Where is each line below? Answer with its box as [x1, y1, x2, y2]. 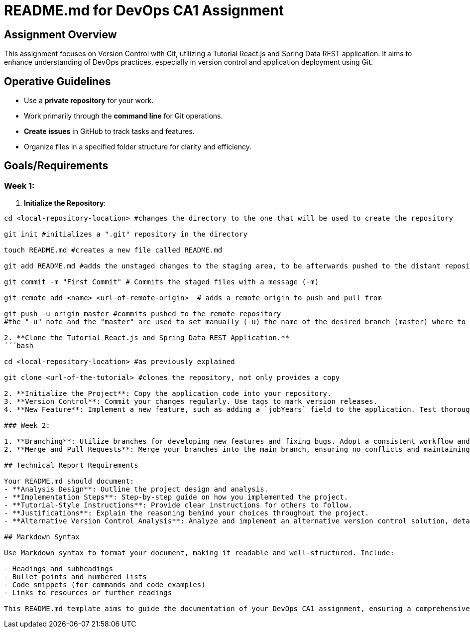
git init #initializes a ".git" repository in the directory [4, 230, 247, 239]
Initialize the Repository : [24, 199, 106, 208]
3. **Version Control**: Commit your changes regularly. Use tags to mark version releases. [4, 397, 378, 406]
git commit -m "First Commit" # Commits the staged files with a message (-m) [4, 278, 319, 286]
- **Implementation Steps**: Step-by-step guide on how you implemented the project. [4, 493, 349, 502]
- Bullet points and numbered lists [4, 573, 147, 581]
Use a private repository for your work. [24, 96, 154, 105]
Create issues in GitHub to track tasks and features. [24, 127, 195, 136]
